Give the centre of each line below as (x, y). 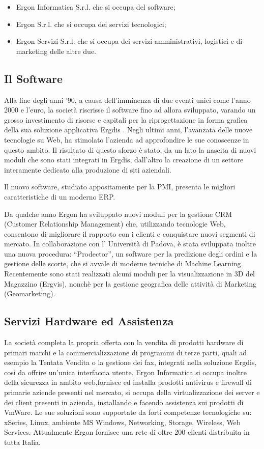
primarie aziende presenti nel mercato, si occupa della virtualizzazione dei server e (132, 392)
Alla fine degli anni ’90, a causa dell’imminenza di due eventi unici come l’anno (127, 100)
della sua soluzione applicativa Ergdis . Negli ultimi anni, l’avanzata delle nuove (128, 130)
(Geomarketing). (30, 293)
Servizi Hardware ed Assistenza (89, 321)
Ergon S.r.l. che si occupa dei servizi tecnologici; (91, 24)
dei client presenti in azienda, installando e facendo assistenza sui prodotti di (124, 402)
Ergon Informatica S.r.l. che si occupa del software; (96, 7)
